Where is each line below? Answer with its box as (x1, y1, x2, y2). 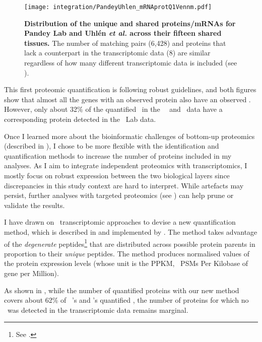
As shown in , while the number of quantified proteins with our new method (4, 285, 239, 295)
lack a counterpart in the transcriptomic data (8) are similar (24, 47, 211, 58)
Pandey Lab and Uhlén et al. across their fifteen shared (24, 28, 222, 38)
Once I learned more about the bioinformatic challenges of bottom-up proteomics (4, 130, 255, 141)
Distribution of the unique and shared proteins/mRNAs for (24, 18, 236, 28)
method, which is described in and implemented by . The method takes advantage (4, 226, 257, 237)
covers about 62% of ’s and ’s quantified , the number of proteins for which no (4, 295, 249, 305)
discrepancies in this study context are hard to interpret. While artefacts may (4, 180, 244, 190)
